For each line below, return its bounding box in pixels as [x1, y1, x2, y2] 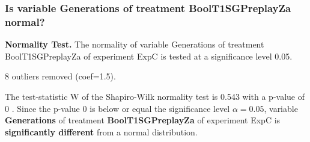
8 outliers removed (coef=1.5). [5, 70, 116, 82]
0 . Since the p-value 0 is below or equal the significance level [5, 102, 230, 114]
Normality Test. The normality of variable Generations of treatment [5, 38, 264, 51]
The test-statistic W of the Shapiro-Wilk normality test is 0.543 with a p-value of [5, 90, 305, 102]
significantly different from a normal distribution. [5, 125, 198, 138]
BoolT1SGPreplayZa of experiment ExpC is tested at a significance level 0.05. [5, 49, 293, 62]
